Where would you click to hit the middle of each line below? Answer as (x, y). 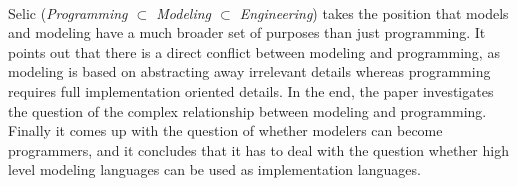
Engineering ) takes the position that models (374, 12)
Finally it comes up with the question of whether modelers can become (225, 130)
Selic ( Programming (68, 12)
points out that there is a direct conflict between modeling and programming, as (254, 51)
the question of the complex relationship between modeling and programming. (247, 110)
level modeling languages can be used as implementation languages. (214, 169)
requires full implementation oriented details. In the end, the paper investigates (251, 90)
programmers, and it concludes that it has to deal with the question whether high (258, 149)
